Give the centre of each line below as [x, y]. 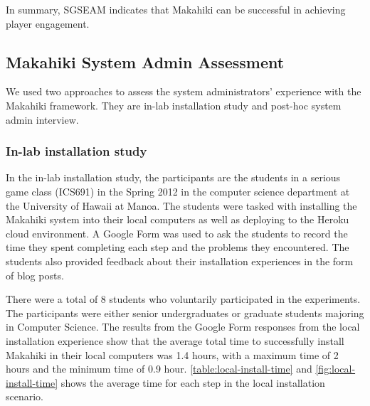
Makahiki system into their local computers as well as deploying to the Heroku [178, 219]
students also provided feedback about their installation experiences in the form [180, 261]
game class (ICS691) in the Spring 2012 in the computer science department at [178, 191]
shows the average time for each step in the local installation [193, 382]
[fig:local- [335, 369]
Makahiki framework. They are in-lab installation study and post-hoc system [174, 105]
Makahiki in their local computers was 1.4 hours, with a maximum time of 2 [172, 354]
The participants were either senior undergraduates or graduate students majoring [185, 312]
